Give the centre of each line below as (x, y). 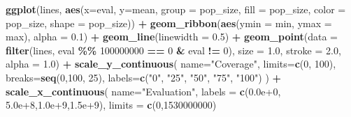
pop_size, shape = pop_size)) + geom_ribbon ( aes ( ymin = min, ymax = (169, 23)
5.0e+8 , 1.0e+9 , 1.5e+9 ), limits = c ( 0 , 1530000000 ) (111, 105)
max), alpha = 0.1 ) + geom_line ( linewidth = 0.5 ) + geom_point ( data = (172, 37)
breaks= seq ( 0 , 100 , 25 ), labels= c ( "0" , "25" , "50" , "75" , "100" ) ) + (144, 77)
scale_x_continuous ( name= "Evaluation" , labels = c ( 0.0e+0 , (143, 91)
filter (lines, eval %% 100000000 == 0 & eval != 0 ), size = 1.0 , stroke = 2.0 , (173, 50)
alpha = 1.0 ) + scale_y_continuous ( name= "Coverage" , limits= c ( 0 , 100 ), (171, 64)
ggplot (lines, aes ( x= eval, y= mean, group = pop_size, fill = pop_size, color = (176, 9)
